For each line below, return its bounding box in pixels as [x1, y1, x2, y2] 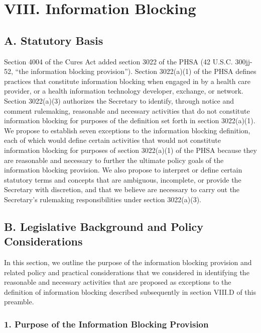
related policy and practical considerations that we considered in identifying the [4, 267, 249, 277]
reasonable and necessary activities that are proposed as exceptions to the [4, 277, 231, 287]
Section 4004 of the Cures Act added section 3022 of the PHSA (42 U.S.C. [4, 56, 233, 66]
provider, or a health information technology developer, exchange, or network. [4, 86, 243, 96]
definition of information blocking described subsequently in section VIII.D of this [4, 286, 256, 297]
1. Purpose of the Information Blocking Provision [4, 317, 209, 330]
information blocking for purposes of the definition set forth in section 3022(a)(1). [4, 115, 255, 126]
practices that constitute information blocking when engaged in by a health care [4, 75, 251, 86]
